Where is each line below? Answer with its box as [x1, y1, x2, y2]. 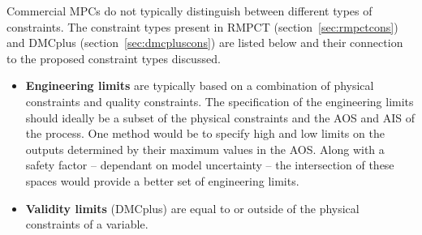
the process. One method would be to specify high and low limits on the [25, 125, 385, 142]
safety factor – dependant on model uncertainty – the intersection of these [25, 156, 394, 173]
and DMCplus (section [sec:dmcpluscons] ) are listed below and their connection [6, 34, 403, 51]
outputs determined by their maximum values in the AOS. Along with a [25, 140, 385, 157]
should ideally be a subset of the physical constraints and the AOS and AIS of [25, 109, 416, 126]
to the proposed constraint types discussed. [6, 49, 221, 66]
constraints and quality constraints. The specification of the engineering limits [25, 92, 414, 109]
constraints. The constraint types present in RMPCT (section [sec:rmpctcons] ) [6, 18, 398, 35]
